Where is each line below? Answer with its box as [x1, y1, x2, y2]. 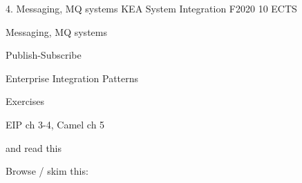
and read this [6, 140, 62, 155]
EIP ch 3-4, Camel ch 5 [6, 117, 105, 131]
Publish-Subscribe [6, 48, 82, 62]
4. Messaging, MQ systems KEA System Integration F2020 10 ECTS [6, 1, 297, 15]
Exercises [6, 94, 44, 108]
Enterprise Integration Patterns [6, 70, 139, 85]
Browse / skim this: [6, 164, 88, 178]
